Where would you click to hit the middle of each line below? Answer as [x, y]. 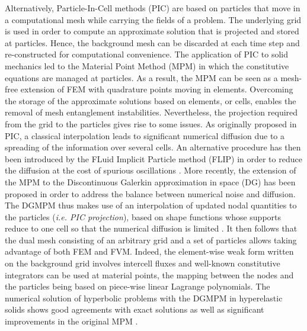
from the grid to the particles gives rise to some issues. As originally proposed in [151, 123]
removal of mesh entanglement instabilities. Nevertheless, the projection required [151, 112]
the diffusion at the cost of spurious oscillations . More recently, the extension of [151, 170]
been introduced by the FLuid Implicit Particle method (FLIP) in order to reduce [153, 158]
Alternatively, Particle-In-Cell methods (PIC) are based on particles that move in [153, 8]
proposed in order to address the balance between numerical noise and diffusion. [150, 193]
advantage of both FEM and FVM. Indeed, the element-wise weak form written [149, 251]
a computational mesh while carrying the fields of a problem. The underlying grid [153, 19]
